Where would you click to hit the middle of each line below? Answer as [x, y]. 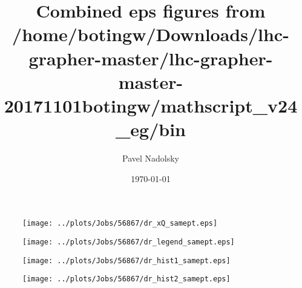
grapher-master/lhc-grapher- [151, 58]
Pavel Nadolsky [151, 158]
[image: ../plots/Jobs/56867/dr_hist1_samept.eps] [126, 260]
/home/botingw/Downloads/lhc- [151, 34]
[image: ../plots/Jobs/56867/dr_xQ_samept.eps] [120, 224]
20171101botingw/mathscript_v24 [151, 105]
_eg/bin [150, 129]
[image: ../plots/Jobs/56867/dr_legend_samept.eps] [129, 242]
